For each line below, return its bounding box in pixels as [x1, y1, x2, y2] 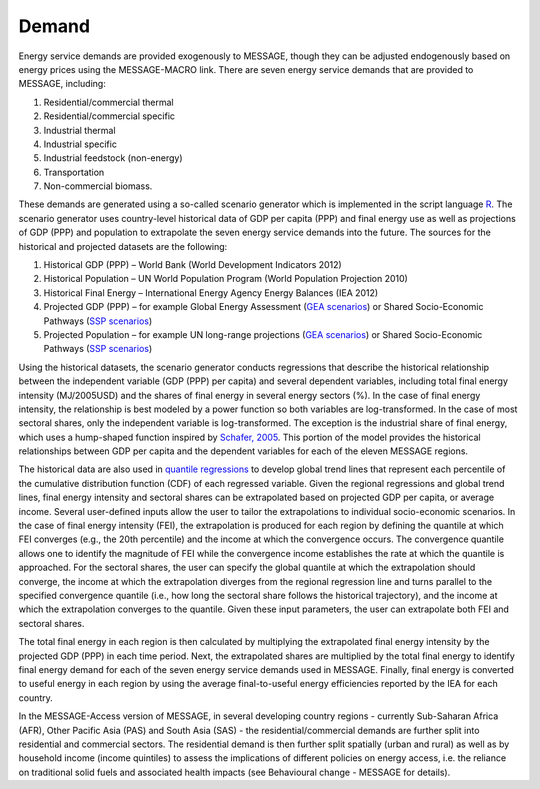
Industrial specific [43, 138, 117, 150]
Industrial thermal [43, 124, 116, 136]
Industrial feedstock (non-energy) [43, 152, 184, 164]
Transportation [43, 166, 105, 178]
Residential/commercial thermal [43, 96, 174, 108]
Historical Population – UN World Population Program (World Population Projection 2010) [43, 273, 409, 285]
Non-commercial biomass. [43, 180, 153, 192]
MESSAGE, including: [18, 78, 107, 90]
